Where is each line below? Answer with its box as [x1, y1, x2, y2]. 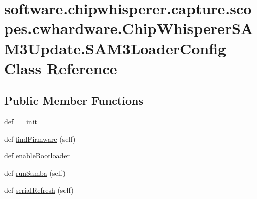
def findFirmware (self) [4, 133, 76, 144]
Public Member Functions [4, 92, 143, 108]
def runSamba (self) [4, 167, 66, 178]
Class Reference [4, 57, 117, 78]
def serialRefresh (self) [4, 184, 74, 195]
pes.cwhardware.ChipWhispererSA [4, 18, 253, 39]
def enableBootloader [4, 150, 70, 161]
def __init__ [4, 116, 48, 127]
